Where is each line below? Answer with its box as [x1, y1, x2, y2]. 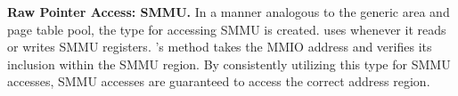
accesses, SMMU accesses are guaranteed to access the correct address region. [7, 72, 430, 91]
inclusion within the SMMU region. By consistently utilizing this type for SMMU [7, 54, 451, 73]
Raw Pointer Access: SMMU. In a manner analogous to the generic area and [7, 3, 450, 20]
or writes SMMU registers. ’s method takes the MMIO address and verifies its [7, 37, 432, 56]
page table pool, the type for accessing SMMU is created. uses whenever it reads [7, 20, 446, 38]
